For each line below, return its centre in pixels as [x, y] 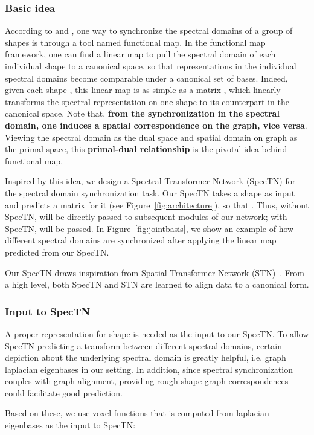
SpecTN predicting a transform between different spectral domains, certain [143, 345]
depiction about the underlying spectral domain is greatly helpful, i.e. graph [146, 357]
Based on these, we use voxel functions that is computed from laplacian [137, 413]
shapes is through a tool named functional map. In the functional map [135, 42]
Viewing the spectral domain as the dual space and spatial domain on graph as [151, 137]
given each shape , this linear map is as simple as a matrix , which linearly [143, 90]
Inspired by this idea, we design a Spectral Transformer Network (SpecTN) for [150, 181]
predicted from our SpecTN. [57, 252]
